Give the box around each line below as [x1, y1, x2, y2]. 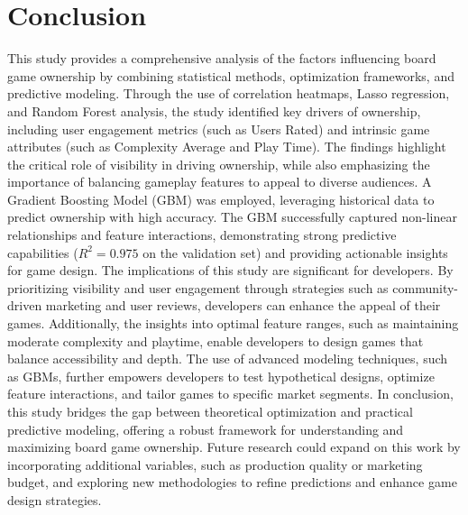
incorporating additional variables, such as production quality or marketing [7, 455, 423, 474]
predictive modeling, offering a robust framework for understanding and [7, 419, 404, 438]
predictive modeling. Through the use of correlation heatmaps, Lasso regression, [7, 84, 450, 103]
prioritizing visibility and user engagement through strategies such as [7, 278, 389, 297]
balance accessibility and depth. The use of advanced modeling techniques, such [7, 349, 448, 368]
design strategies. [7, 490, 102, 509]
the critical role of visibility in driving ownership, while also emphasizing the [7, 154, 430, 173]
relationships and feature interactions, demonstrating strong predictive [7, 225, 397, 244]
